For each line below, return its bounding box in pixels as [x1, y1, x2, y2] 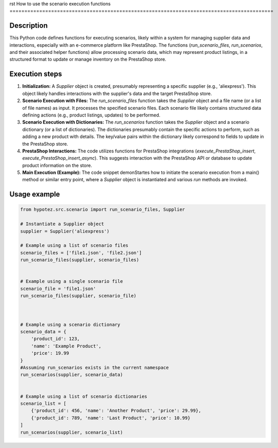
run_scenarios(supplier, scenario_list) [20, 429, 123, 435]
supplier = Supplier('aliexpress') [20, 228, 110, 234]
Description [9, 21, 48, 30]
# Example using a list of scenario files [20, 243, 129, 248]
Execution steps [9, 70, 62, 79]
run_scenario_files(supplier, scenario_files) [20, 257, 139, 263]
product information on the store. [22, 162, 92, 168]
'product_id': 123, [31, 336, 80, 342]
